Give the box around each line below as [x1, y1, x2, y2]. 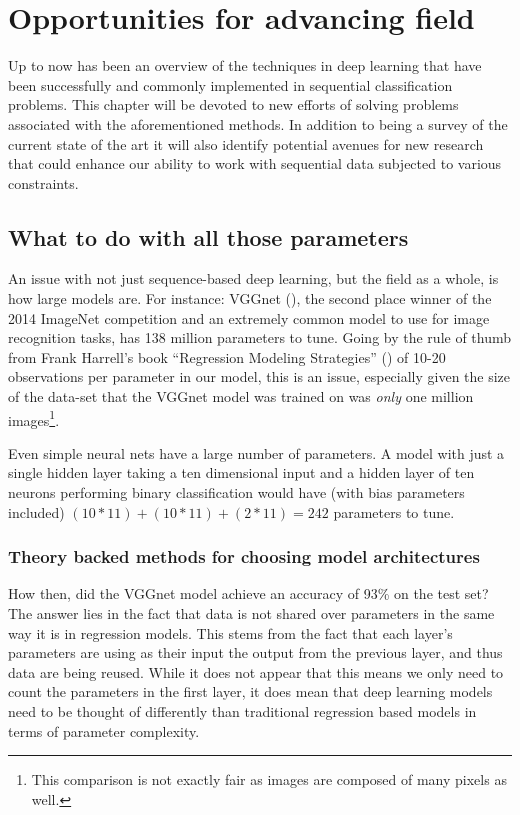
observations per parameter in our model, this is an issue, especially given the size [8, 366, 511, 387]
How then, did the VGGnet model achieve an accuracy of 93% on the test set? [8, 583, 489, 604]
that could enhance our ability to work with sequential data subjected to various [8, 153, 502, 174]
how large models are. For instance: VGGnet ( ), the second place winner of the [8, 288, 492, 309]
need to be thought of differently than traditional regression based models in [8, 701, 477, 722]
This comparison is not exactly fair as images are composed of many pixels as [31, 769, 507, 790]
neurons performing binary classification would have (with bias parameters [8, 482, 465, 503]
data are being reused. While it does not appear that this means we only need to [8, 661, 504, 682]
